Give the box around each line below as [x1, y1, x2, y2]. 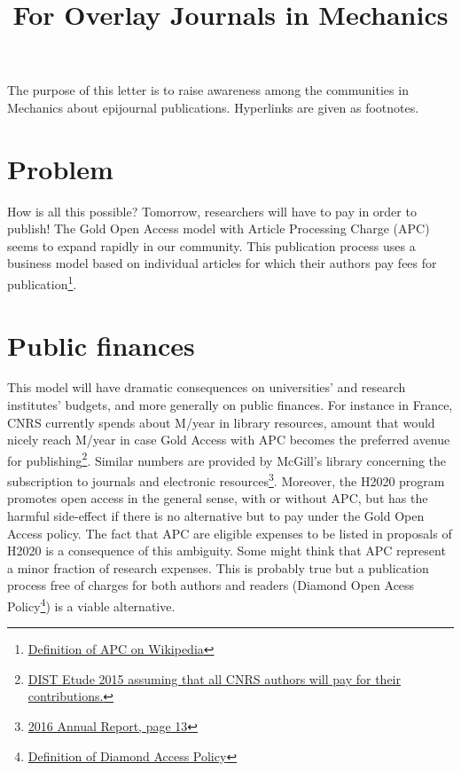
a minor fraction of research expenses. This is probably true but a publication [7, 558, 429, 577]
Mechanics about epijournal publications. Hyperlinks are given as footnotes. [7, 98, 419, 116]
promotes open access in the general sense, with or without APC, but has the [7, 489, 428, 507]
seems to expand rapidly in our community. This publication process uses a [7, 236, 416, 255]
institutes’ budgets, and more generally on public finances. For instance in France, [7, 396, 453, 414]
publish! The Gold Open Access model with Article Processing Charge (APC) [7, 219, 430, 238]
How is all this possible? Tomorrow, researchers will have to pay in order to [7, 201, 417, 220]
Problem [7, 150, 113, 186]
